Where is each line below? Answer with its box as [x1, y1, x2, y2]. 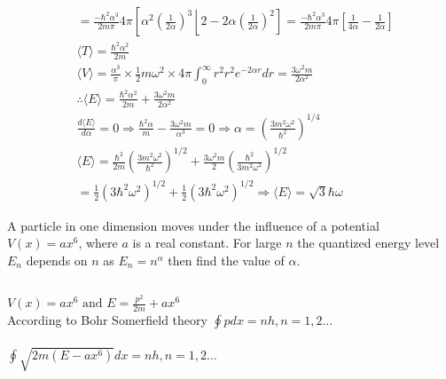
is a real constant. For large [132, 233, 282, 252]
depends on [26, 250, 88, 269]
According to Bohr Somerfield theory [7, 311, 207, 329]
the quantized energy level [297, 233, 440, 252]
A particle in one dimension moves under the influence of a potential [7, 216, 379, 234]
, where [78, 233, 118, 252]
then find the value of [168, 250, 285, 269]
